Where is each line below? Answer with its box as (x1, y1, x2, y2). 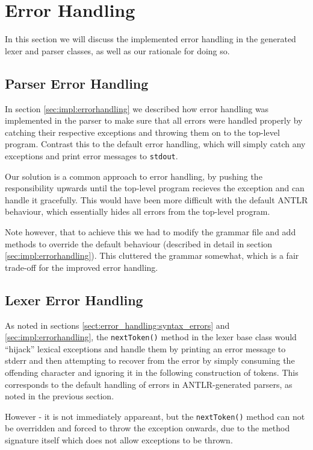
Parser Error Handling (5, 74, 149, 92)
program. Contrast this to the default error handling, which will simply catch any (5, 138, 306, 150)
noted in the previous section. (5, 390, 114, 402)
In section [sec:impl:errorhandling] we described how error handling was (5, 102, 269, 115)
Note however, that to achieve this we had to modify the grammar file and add (5, 225, 296, 238)
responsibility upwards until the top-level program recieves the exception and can (5, 182, 305, 194)
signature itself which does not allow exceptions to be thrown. (5, 433, 233, 446)
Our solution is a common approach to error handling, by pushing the (5, 170, 262, 182)
